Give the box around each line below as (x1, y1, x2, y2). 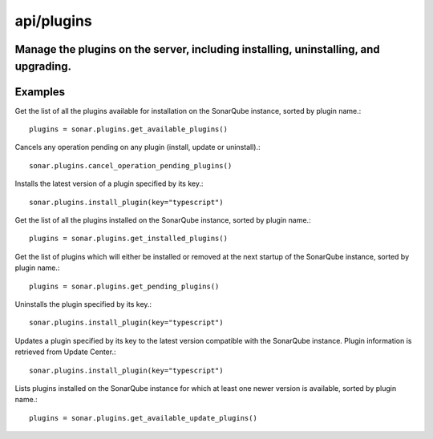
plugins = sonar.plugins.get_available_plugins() (29, 125, 229, 134)
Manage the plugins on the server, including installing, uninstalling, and (14, 42, 380, 56)
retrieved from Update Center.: (14, 347, 116, 356)
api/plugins (14, 12, 92, 30)
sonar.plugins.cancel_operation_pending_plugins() (29, 161, 233, 170)
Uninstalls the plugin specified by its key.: (14, 299, 152, 308)
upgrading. (14, 59, 72, 73)
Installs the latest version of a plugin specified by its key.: (14, 179, 204, 188)
